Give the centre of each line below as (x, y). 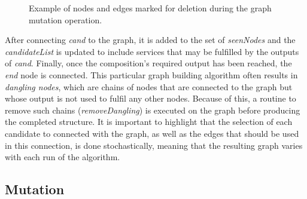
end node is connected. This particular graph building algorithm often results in (151, 74)
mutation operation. (66, 19)
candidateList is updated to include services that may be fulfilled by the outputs (152, 51)
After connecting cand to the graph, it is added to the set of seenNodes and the (150, 40)
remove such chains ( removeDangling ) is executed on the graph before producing (153, 110)
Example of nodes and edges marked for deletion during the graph (150, 8)
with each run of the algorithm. (63, 157)
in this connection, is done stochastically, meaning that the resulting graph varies (154, 145)
